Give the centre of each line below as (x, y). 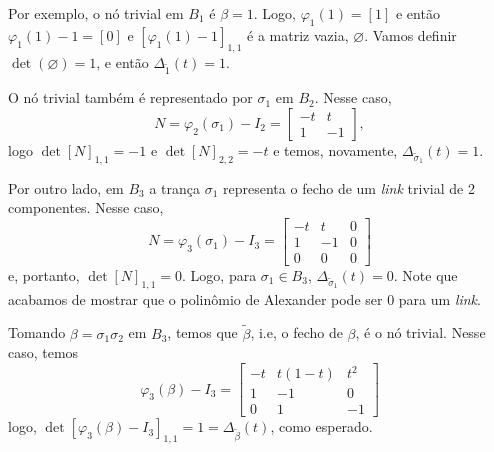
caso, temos (43, 352)
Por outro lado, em (66, 187)
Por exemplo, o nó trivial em (96, 13)
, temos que (202, 332)
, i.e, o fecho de (296, 332)
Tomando (37, 332)
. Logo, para (219, 275)
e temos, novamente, (335, 149)
